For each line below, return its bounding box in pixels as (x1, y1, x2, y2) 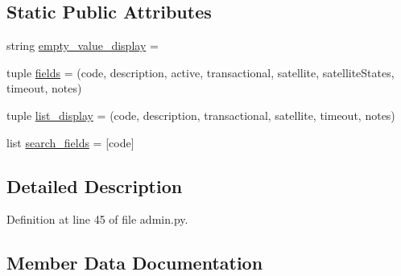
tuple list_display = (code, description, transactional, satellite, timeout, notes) (6, 106, 395, 123)
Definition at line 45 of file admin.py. (6, 211, 188, 228)
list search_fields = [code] (6, 134, 134, 150)
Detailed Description (6, 173, 183, 198)
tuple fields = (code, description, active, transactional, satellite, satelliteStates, (6, 64, 395, 80)
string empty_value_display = (6, 37, 159, 54)
